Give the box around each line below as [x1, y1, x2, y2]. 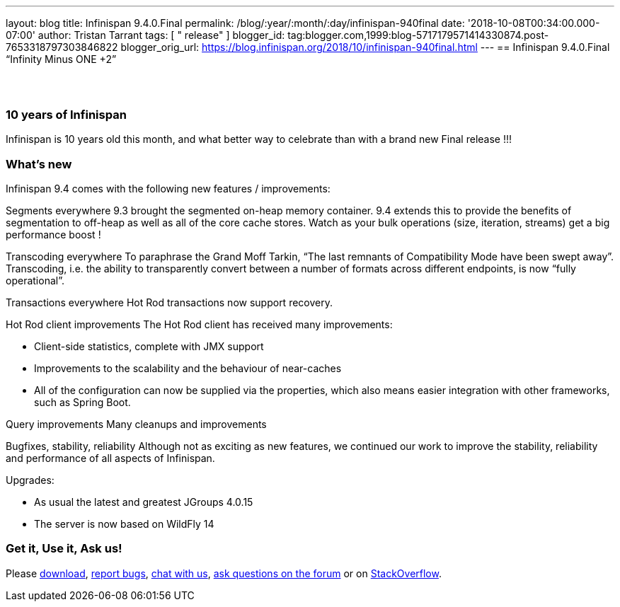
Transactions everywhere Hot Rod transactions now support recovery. [6, 296, 333, 308]
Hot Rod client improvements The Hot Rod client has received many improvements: [6, 318, 393, 330]
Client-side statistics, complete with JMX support [34, 340, 264, 352]
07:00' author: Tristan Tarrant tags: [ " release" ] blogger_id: [6, 29, 285, 41]
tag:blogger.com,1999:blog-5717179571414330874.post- [287, 29, 549, 41]
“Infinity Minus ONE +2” [6, 53, 117, 65]
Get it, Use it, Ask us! [6, 541, 122, 556]
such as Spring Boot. [34, 395, 131, 408]
